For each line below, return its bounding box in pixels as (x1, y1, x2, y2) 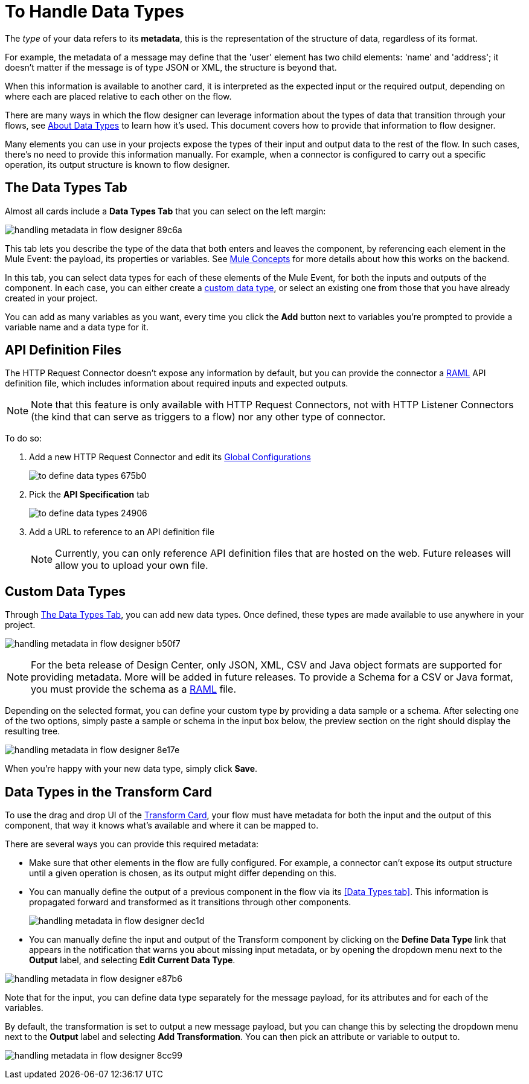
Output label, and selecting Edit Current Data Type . (29, 955, 236, 966)
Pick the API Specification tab (29, 489, 150, 500)
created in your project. (5, 292, 98, 303)
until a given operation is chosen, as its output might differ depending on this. (29, 868, 337, 879)
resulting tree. (5, 726, 60, 737)
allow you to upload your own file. (55, 559, 208, 572)
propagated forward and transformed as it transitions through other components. (29, 897, 351, 908)
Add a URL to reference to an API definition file (29, 527, 215, 537)
